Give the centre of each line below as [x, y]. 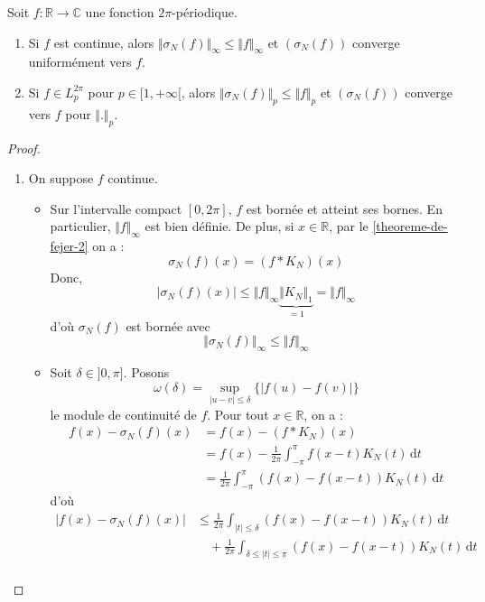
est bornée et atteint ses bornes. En [344, 208]
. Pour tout [238, 414]
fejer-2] [69, 246]
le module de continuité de [123, 414]
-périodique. [205, 12]
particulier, [80, 226]
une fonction [120, 12]
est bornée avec [168, 325]
